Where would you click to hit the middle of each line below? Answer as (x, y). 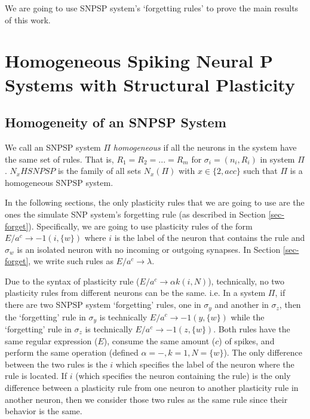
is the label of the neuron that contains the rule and (210, 238)
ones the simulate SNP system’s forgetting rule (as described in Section (135, 214)
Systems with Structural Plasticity (150, 84)
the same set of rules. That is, (59, 159)
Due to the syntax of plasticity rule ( (72, 281)
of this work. (28, 19)
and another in (242, 305)
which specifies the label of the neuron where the (205, 364)
